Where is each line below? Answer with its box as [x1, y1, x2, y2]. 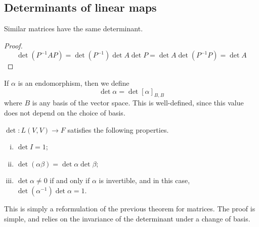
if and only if [50, 175, 90, 186]
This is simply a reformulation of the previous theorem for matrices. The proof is [4, 203, 255, 213]
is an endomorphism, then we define [18, 77, 129, 88]
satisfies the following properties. [67, 124, 169, 135]
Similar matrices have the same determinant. [4, 23, 143, 34]
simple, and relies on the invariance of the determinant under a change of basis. [4, 213, 250, 223]
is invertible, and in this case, [99, 175, 190, 186]
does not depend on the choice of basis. [4, 107, 125, 118]
